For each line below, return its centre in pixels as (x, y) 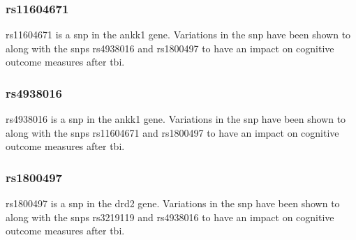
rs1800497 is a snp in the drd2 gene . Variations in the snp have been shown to (173, 203)
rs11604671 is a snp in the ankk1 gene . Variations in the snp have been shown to (178, 35)
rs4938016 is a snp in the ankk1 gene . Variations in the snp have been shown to (176, 119)
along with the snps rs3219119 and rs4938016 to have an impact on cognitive (170, 217)
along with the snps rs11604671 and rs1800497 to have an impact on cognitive (172, 132)
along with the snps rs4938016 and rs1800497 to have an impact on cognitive (170, 48)
